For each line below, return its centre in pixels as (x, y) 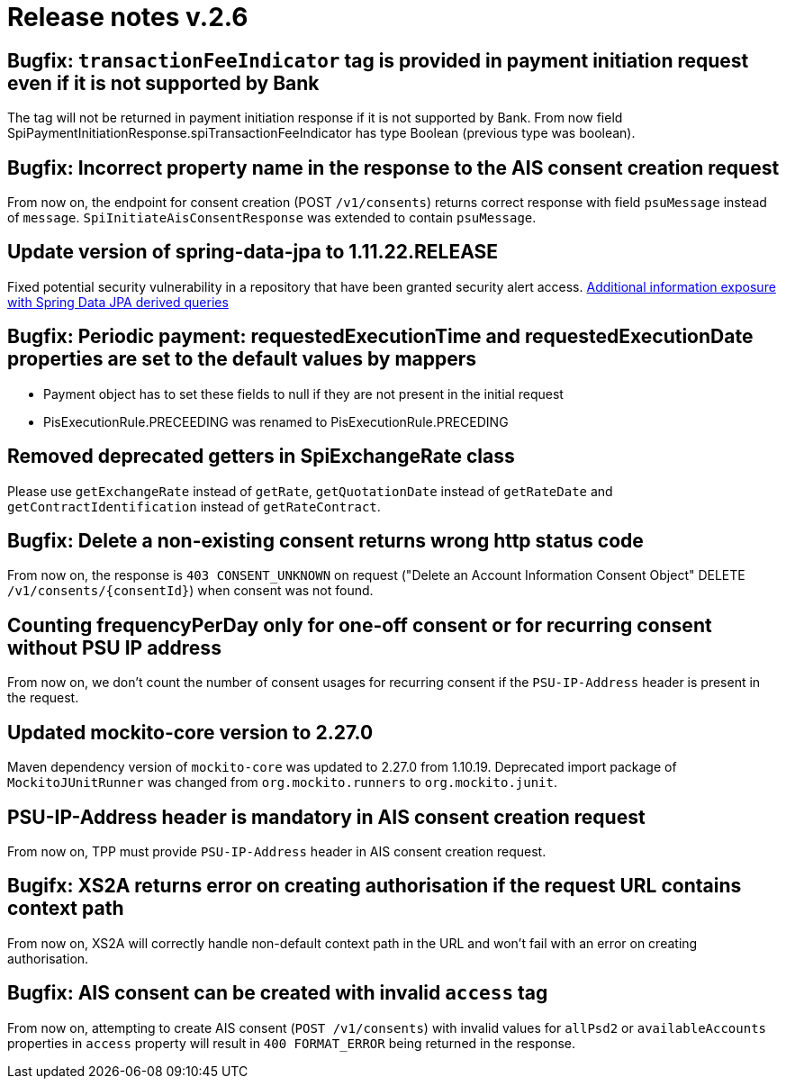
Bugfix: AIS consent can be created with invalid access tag (278, 993)
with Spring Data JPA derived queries (118, 302)
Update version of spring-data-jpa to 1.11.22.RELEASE (253, 252)
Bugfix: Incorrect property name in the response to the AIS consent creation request (393, 167)
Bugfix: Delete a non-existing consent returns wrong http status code (325, 540)
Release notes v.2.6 (128, 17)
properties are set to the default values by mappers (242, 359)
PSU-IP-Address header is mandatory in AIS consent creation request (326, 817)
